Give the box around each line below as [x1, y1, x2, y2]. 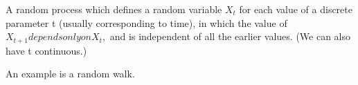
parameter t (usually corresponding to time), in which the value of [6, 15, 287, 30]
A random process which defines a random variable [6, 2, 222, 16]
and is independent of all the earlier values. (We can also [109, 29, 351, 44]
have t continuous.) [6, 43, 87, 57]
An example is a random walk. [6, 66, 135, 81]
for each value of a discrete [239, 2, 352, 16]
